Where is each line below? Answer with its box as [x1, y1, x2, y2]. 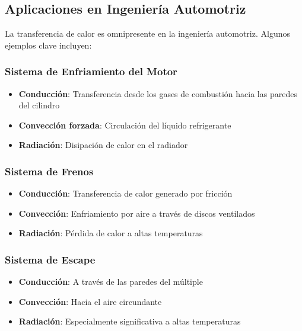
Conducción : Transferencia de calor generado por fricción [18, 187, 233, 200]
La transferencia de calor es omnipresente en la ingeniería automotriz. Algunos [5, 27, 290, 40]
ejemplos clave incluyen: [5, 38, 92, 51]
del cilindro [18, 99, 60, 111]
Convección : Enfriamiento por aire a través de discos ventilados [18, 207, 255, 219]
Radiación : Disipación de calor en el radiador [18, 139, 188, 151]
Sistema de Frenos [5, 163, 94, 178]
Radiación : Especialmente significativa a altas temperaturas [18, 315, 241, 327]
